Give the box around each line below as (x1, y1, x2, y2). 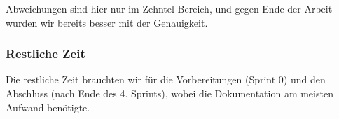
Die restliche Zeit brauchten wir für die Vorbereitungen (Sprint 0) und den (6, 72, 326, 87)
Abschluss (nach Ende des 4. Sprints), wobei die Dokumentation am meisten (6, 86, 333, 100)
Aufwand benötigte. (6, 99, 90, 114)
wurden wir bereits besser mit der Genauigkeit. (6, 15, 208, 29)
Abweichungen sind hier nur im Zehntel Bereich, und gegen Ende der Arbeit (6, 1, 333, 15)
